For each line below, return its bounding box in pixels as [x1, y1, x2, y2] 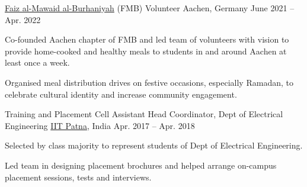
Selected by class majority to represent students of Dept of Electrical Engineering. [5, 139, 303, 151]
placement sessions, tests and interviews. [5, 170, 152, 183]
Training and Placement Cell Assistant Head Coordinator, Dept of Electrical [5, 108, 283, 120]
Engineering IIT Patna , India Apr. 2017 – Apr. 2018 [5, 119, 195, 131]
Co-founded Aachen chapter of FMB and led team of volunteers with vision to [5, 33, 289, 46]
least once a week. [5, 56, 70, 69]
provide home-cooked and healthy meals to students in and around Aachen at [5, 44, 287, 57]
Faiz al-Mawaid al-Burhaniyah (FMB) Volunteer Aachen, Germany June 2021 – [5, 2, 295, 14]
